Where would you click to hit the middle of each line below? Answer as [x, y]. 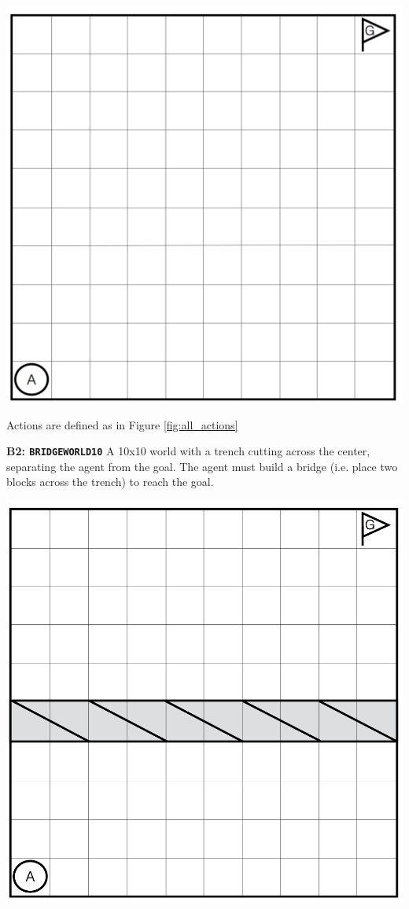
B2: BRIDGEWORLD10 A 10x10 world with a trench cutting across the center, [188, 451]
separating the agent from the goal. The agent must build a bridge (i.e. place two [202, 466]
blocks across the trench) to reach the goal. [110, 482]
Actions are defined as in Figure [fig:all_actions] [122, 424]
